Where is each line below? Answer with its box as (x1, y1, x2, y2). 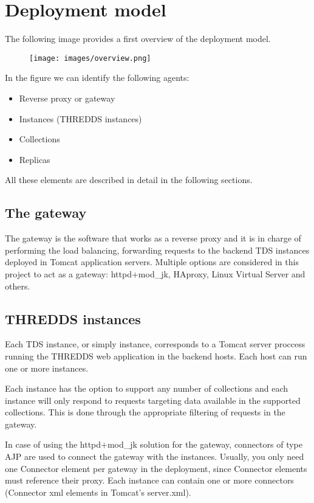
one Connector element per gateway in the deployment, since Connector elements (5, 462, 307, 474)
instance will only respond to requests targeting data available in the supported (5, 394, 301, 406)
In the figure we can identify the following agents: (5, 71, 189, 84)
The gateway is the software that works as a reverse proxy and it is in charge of (5, 232, 301, 245)
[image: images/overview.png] (29, 54, 151, 63)
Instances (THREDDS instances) (19, 112, 142, 125)
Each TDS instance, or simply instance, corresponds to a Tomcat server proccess (5, 338, 305, 350)
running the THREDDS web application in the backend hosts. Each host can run (5, 349, 307, 362)
